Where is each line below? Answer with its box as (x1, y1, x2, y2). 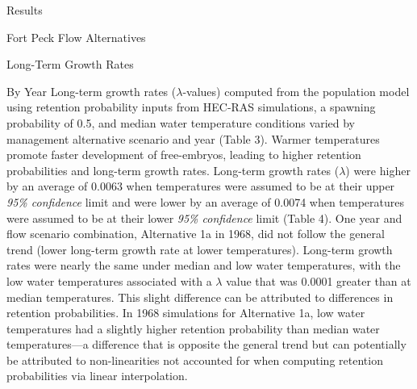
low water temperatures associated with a (6, 272, 212, 289)
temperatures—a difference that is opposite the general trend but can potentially (6, 336, 407, 353)
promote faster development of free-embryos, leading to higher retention (6, 146, 361, 163)
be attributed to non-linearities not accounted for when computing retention (6, 351, 383, 368)
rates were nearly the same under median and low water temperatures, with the (6, 257, 401, 274)
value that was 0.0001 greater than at (226, 272, 411, 289)
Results (6, 2, 43, 18)
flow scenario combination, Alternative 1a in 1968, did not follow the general (6, 225, 385, 242)
